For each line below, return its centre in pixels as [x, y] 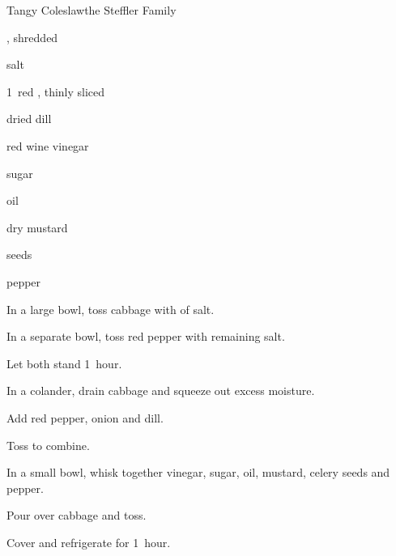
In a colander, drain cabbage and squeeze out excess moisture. [161, 390]
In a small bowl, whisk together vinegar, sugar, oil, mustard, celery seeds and [198, 472]
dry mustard [37, 227]
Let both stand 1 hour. [64, 363]
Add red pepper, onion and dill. [85, 417]
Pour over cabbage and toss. [77, 515]
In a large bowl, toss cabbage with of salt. [111, 309]
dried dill [29, 119]
